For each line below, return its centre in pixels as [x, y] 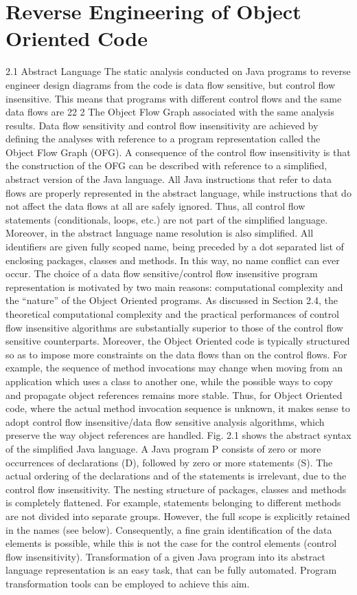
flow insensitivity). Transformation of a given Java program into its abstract [165, 556]
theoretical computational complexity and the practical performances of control [173, 314]
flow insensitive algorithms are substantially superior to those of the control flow [174, 327]
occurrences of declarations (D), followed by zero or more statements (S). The [169, 462]
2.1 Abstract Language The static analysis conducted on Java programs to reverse [178, 71]
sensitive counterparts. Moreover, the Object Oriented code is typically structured [178, 341]
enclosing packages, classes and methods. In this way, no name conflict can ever [173, 260]
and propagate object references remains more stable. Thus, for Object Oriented [174, 394]
